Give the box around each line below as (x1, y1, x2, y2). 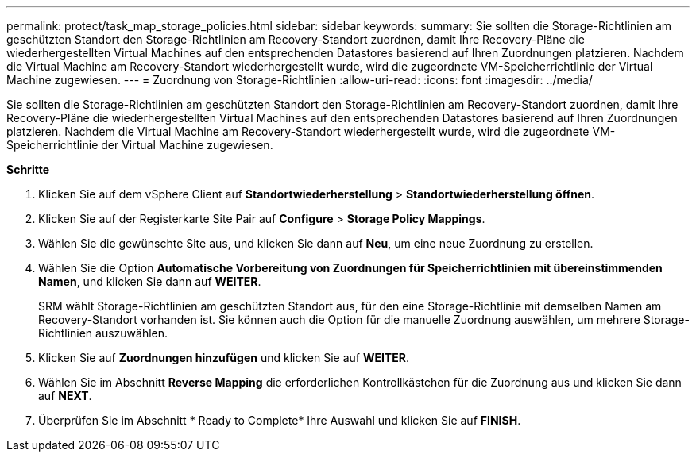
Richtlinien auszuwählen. (38, 326, 168, 340)
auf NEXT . (38, 389, 92, 402)
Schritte (6, 163, 49, 176)
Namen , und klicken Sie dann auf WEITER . (38, 275, 261, 288)
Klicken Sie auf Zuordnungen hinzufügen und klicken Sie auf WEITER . (38, 351, 409, 364)
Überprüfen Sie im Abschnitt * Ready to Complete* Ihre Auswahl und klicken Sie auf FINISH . (38, 414, 521, 427)
